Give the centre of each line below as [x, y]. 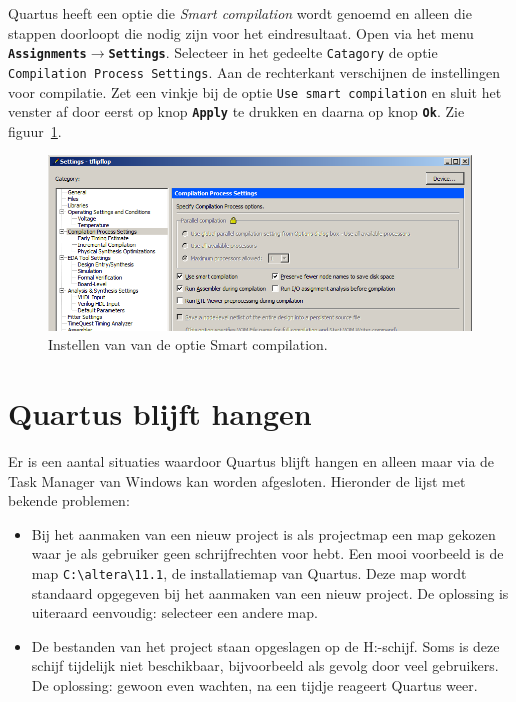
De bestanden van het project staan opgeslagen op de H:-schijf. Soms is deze [265, 645]
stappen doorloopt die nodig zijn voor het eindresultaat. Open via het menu [241, 32]
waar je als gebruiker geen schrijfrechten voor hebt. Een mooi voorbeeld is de [267, 553]
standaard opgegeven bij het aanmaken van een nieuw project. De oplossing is [270, 592]
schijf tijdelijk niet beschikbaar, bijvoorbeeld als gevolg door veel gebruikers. [265, 665]
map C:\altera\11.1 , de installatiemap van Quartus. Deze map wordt [249, 573]
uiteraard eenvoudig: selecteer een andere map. [174, 612]
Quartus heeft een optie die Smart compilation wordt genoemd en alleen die [240, 13]
